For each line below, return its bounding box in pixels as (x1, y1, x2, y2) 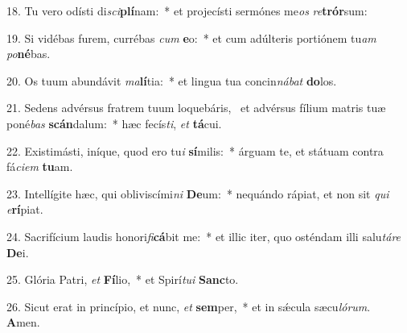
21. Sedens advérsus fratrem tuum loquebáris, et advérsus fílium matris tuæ (6, 99, 386, 116)
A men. (6, 314, 40, 331)
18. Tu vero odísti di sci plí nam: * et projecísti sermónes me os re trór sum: (6, 2, 368, 19)
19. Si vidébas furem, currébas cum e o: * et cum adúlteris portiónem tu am (6, 29, 376, 46)
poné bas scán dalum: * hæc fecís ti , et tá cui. (6, 114, 222, 131)
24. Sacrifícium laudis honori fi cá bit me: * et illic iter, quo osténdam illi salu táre (6, 227, 401, 244)
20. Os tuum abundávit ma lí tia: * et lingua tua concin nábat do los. (6, 72, 337, 89)
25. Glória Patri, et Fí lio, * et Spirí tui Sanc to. (6, 271, 239, 288)
